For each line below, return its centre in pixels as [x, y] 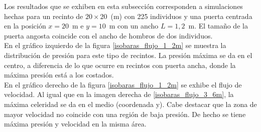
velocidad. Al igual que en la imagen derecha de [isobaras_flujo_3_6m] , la [119, 94]
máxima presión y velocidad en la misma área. [75, 124]
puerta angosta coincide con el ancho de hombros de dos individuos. [108, 35]
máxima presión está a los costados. [59, 75]
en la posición [25, 26]
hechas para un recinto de [44, 16]
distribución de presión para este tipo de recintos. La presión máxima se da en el [128, 55]
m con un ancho [134, 26]
